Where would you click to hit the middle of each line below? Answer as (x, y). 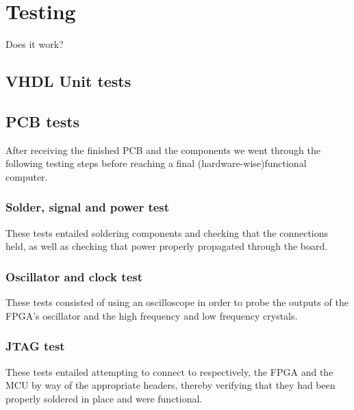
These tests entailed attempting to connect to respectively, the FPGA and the (169, 371)
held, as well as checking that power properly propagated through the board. (167, 246)
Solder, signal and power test (88, 207)
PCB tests (43, 121)
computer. (27, 176)
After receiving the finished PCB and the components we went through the (163, 150)
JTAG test (35, 346)
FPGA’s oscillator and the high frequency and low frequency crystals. (152, 315)
